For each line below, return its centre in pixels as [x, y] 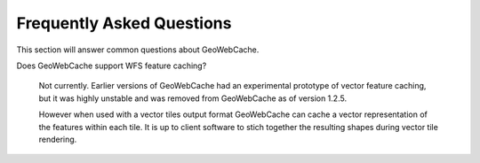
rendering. [58, 139]
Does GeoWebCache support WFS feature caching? [112, 66]
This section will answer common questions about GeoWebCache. [138, 50]
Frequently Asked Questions [124, 23]
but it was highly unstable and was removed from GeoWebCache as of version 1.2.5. [192, 98]
